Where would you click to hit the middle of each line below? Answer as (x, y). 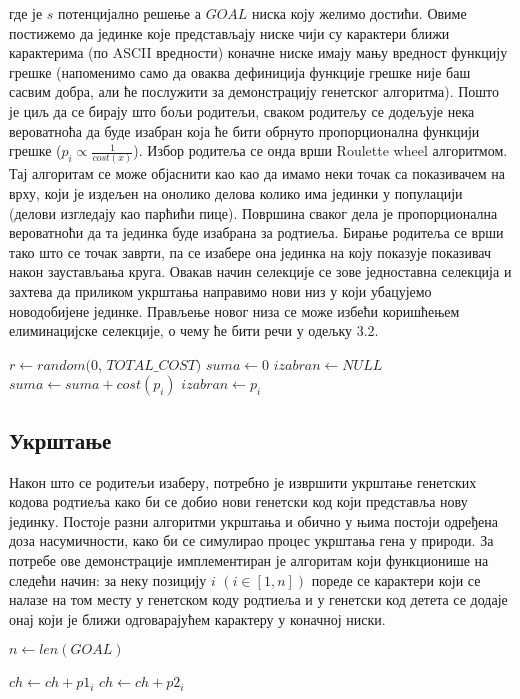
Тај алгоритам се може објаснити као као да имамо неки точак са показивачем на (257, 173)
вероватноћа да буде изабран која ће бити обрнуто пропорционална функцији (244, 130)
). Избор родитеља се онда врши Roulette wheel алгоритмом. (320, 150)
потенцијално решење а (129, 13)
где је (26, 13)
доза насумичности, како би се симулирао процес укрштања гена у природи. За (251, 540)
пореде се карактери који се (396, 579)
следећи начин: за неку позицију (108, 579)
